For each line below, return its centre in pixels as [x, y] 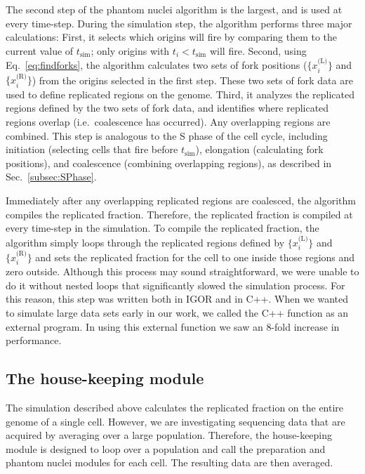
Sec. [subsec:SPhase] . [51, 177]
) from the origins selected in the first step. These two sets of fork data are [192, 80]
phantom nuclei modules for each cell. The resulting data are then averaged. [170, 462]
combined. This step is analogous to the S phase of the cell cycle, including [167, 135]
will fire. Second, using [258, 50]
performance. [34, 340]
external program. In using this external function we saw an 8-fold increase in [173, 326]
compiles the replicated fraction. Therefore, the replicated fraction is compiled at [179, 214]
